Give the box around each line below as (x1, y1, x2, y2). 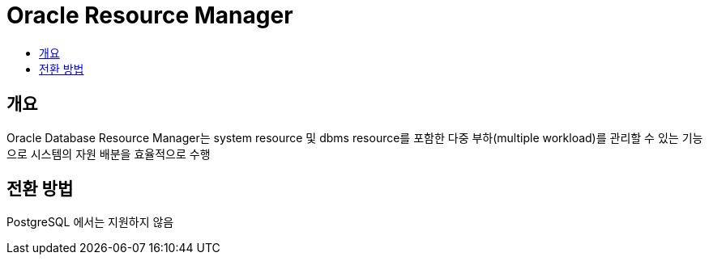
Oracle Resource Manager (6, 2, 293, 29)
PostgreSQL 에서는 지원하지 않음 (6, 215, 174, 229)
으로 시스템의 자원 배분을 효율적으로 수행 (6, 146, 211, 161)
